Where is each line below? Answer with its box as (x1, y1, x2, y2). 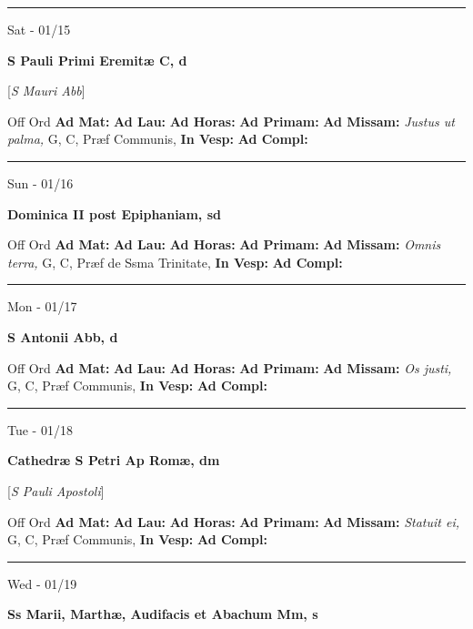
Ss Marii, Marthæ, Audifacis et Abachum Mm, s (7, 604, 318, 624)
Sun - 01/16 (7, 173, 74, 192)
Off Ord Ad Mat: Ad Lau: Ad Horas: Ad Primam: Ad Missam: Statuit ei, (7, 512, 459, 531)
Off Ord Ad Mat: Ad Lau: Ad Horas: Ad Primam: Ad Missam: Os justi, (7, 358, 452, 377)
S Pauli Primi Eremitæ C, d (7, 50, 187, 69)
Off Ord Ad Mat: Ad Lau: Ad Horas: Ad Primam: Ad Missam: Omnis (7, 235, 441, 254)
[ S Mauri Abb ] (7, 81, 86, 100)
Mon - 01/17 (7, 297, 77, 316)
